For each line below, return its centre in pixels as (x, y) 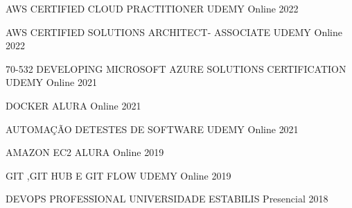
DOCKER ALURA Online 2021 (73, 105)
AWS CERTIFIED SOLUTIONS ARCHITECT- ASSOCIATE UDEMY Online (174, 32)
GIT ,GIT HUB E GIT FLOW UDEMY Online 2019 (118, 175)
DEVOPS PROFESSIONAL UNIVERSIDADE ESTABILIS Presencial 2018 (167, 199)
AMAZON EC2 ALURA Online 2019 (85, 152)
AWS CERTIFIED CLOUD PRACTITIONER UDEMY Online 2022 (152, 8)
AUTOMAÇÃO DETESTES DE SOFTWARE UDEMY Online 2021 (152, 129)
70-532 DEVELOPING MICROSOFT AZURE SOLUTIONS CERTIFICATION (176, 68)
